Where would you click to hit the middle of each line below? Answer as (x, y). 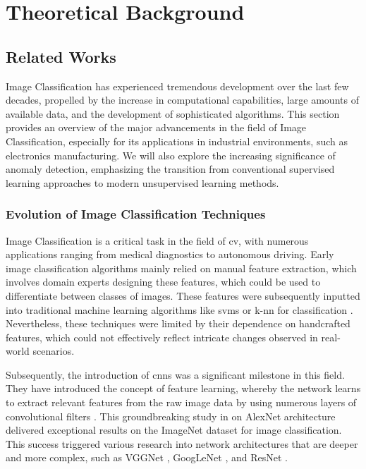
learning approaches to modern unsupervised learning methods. (142, 182)
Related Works (61, 56)
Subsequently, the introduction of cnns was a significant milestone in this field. (175, 374)
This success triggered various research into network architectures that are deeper (182, 443)
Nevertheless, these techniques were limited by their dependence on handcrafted (178, 323)
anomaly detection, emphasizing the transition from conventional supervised (170, 169)
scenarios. (54, 351)
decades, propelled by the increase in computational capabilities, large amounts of (182, 100)
